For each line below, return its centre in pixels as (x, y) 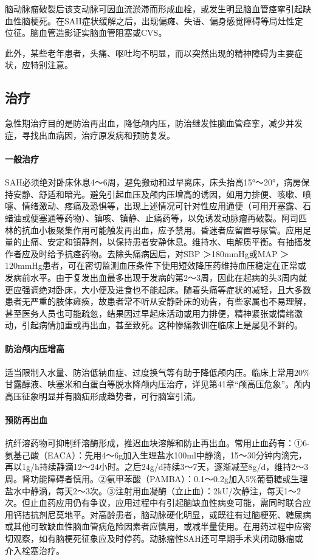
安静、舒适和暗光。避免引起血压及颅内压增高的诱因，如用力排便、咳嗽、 (158, 194)
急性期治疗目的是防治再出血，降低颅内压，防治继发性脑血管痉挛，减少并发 (154, 123)
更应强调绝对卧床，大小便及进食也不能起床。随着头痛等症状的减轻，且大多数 (158, 289)
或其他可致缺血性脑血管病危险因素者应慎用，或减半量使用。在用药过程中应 (154, 526)
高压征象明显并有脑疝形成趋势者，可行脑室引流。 (103, 396)
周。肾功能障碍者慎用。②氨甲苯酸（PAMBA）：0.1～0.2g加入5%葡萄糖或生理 (156, 479)
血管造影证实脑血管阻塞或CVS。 (103, 33)
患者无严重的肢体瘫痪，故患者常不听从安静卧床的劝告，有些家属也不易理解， (158, 301)
